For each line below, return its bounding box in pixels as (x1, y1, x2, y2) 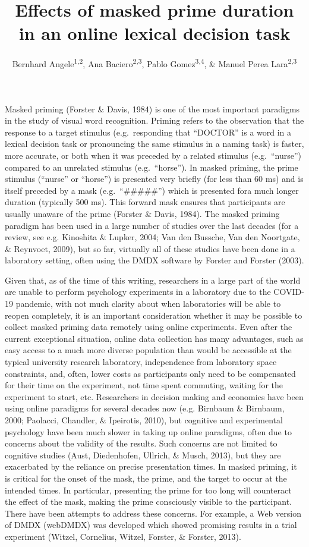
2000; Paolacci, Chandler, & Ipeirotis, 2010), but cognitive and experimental (5, 414, 283, 426)
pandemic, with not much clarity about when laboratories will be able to (15, 297, 281, 310)
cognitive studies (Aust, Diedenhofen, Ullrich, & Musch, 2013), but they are (5, 448, 281, 461)
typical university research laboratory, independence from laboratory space (5, 356, 277, 368)
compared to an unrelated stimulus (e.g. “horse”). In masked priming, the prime (5, 161, 298, 173)
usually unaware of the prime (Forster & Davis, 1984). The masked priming (5, 207, 280, 219)
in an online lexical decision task (18, 21, 291, 45)
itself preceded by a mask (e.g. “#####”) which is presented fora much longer (5, 184, 299, 196)
